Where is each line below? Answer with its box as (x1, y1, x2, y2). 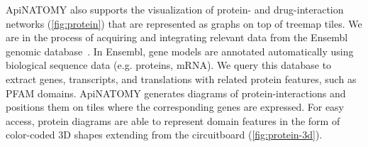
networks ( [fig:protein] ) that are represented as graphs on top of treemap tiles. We (6, 16, 362, 31)
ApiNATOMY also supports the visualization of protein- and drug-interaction (6, 2, 344, 16)
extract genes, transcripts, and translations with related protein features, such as (6, 71, 357, 86)
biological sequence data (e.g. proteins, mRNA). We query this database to (6, 58, 332, 72)
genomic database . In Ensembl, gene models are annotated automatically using (6, 43, 354, 58)
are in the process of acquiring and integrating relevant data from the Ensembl (6, 30, 348, 45)
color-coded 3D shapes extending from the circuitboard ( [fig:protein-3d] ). (6, 127, 323, 142)
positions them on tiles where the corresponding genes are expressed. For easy (6, 99, 345, 114)
